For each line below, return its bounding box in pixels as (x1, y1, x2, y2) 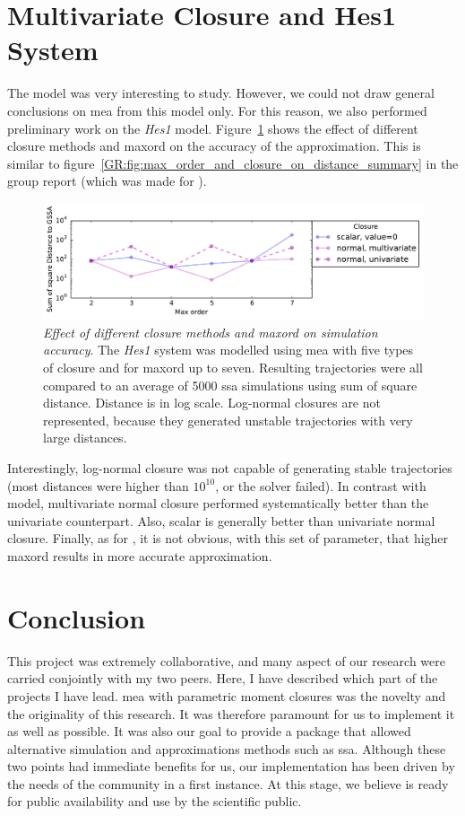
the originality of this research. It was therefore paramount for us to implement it (7, 704, 455, 723)
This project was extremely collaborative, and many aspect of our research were (7, 651, 445, 670)
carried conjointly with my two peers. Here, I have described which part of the (7, 669, 438, 688)
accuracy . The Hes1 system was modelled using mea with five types (43, 340, 414, 359)
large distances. (43, 428, 127, 447)
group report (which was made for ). (7, 171, 207, 190)
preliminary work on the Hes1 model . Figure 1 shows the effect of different (7, 118, 418, 137)
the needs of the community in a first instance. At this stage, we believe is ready (7, 774, 449, 793)
